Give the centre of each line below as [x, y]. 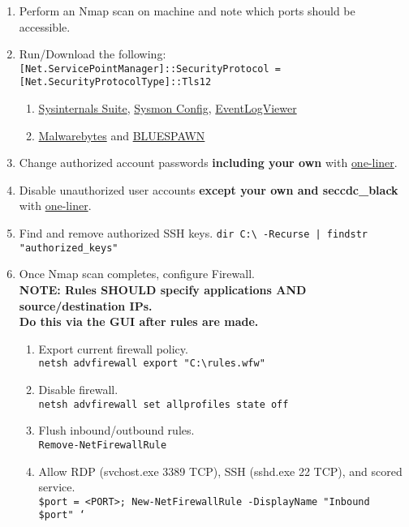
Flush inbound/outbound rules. [116, 430]
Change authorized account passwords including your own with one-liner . [208, 163]
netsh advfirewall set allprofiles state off [164, 404]
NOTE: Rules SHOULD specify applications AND [163, 289]
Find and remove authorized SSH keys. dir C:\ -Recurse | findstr [193, 233]
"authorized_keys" [69, 248]
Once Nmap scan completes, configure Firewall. [137, 274]
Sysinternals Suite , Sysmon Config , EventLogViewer [168, 108]
